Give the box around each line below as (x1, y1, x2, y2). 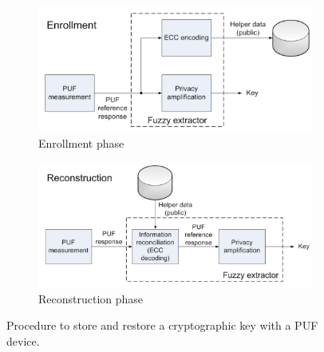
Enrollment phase (38, 134, 124, 151)
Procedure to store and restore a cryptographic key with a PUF (6, 317, 318, 334)
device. (6, 333, 40, 350)
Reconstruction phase (38, 290, 144, 307)
